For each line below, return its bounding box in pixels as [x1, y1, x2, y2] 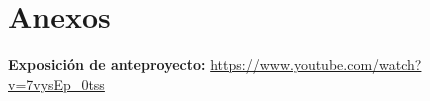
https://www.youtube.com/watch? [210, 54, 422, 75]
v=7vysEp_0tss [8, 73, 105, 94]
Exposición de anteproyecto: [8, 54, 206, 75]
